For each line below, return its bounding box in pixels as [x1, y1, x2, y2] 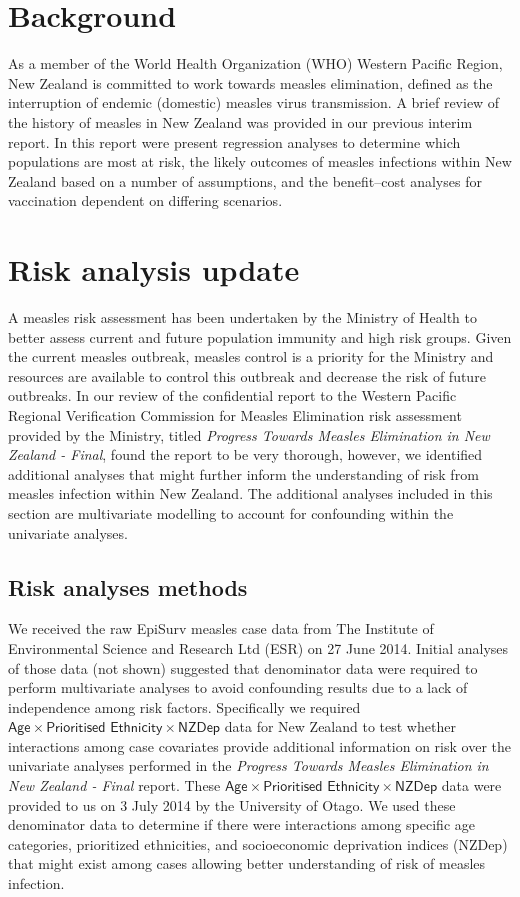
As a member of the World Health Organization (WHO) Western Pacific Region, [8, 53, 503, 74]
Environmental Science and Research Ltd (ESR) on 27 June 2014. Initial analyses [8, 637, 509, 658]
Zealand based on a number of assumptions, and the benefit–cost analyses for [8, 170, 482, 191]
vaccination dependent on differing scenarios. [8, 190, 283, 211]
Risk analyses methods [8, 571, 248, 602]
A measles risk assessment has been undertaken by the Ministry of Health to [8, 307, 477, 327]
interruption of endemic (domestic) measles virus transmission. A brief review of [8, 92, 500, 113]
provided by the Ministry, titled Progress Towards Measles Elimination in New [8, 424, 490, 445]
